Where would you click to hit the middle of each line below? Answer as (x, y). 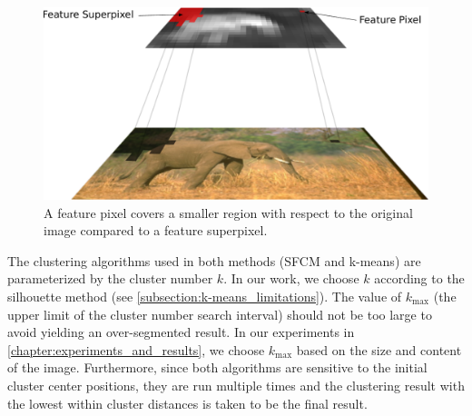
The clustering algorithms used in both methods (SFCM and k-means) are (214, 260)
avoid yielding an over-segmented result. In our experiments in (181, 332)
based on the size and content (379, 349)
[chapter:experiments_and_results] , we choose (136, 349)
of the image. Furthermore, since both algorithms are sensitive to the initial (217, 367)
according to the (419, 278)
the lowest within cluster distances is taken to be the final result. (187, 403)
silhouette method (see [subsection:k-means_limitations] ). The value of (205, 296)
